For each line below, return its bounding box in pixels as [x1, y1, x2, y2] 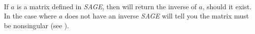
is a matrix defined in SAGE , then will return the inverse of [17, 1, 197, 11]
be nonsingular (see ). [4, 20, 69, 30]
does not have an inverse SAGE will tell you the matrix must [64, 11, 249, 21]
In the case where [4, 11, 57, 21]
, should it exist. [202, 1, 252, 11]
